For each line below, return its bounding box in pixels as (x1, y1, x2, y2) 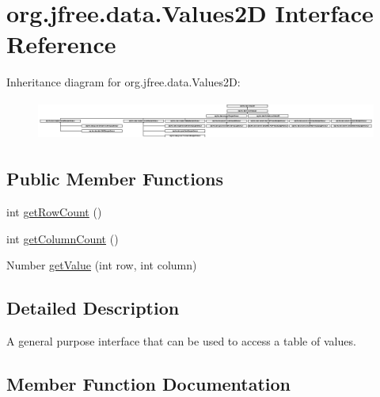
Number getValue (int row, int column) (6, 257, 197, 273)
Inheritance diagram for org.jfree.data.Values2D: (6, 74, 241, 90)
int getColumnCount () (6, 230, 119, 246)
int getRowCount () (6, 204, 102, 220)
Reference (6, 28, 116, 60)
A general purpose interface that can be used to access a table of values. (6, 333, 356, 349)
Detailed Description (6, 296, 180, 320)
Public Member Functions (6, 166, 223, 191)
